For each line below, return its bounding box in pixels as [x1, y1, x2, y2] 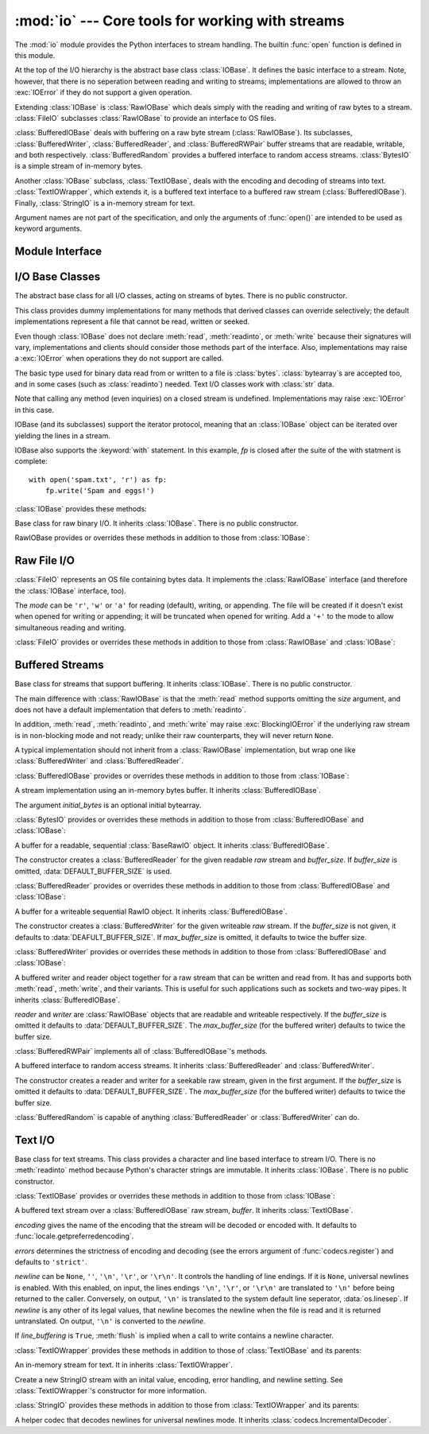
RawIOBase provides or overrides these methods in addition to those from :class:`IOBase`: [14, 533, 310, 542]
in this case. [14, 405, 55, 414]
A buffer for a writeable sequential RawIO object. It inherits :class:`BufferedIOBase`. [14, 907, 288, 916]
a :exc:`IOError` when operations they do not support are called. [14, 354, 224, 363]
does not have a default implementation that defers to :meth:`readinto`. [14, 705, 246, 714]
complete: [14, 457, 48, 466]
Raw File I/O [14, 554, 75, 568]
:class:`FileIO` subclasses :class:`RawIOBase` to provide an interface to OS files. [14, 113, 277, 122]
